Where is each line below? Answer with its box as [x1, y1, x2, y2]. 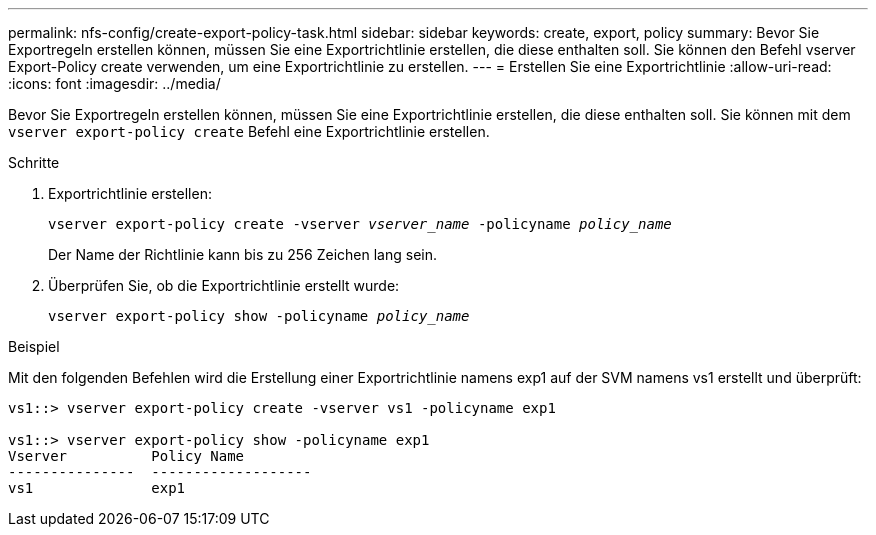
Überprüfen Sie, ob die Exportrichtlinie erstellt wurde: [48, 277, 400, 294]
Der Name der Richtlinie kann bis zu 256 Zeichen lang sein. [48, 246, 438, 263]
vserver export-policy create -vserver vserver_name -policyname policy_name [48, 216, 672, 232]
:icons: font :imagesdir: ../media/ [8, 75, 221, 92]
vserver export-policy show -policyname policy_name [48, 308, 470, 324]
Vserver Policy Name [8, 448, 245, 464]
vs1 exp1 [8, 480, 186, 496]
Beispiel [8, 338, 60, 355]
